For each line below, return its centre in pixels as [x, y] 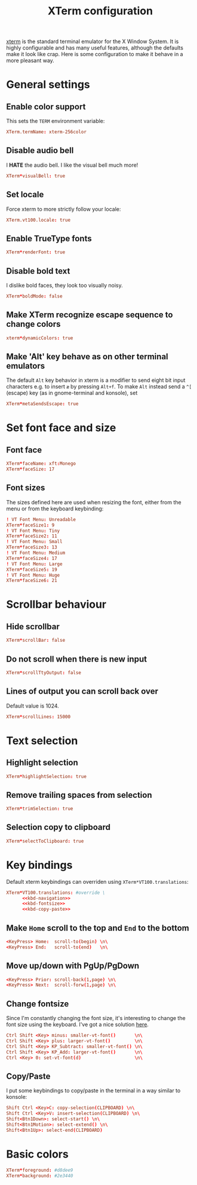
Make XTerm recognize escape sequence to [90, 315]
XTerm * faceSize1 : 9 [30, 525]
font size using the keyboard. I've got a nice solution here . [78, 1025]
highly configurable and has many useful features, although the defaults [95, 48]
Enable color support [46, 107]
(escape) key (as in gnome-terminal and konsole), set [72, 393]
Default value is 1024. [33, 706]
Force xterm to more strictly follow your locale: [64, 209]
